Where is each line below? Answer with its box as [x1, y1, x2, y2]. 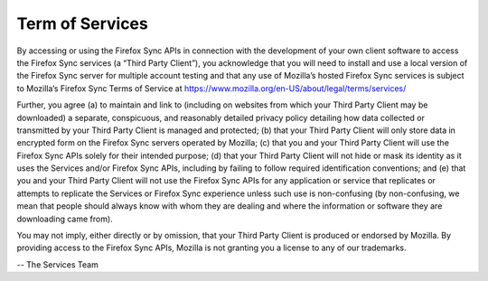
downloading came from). [16, 213, 113, 224]
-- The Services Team [16, 258, 99, 270]
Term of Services [16, 14, 148, 33]
